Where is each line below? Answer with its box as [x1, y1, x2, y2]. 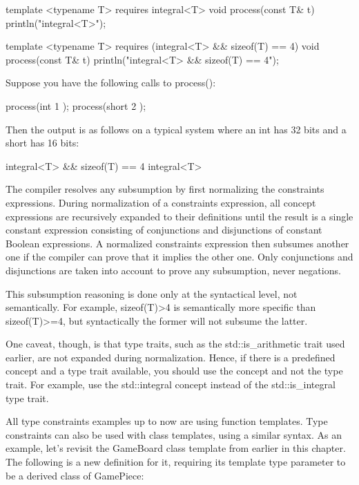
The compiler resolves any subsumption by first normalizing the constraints [6, 182, 324, 196]
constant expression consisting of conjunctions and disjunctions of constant [6, 222, 322, 237]
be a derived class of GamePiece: [6, 468, 144, 482]
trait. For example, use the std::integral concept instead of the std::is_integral [6, 377, 336, 392]
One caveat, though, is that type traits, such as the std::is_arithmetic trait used [6, 336, 345, 351]
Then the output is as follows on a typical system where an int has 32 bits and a [6, 122, 347, 136]
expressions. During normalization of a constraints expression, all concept [6, 195, 316, 209]
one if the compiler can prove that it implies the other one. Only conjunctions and [6, 249, 353, 264]
